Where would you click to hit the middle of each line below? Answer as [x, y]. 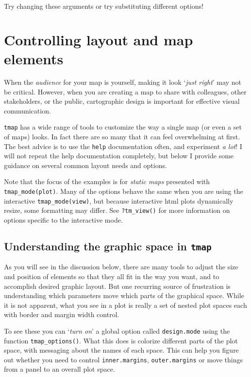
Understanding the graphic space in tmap [108, 246]
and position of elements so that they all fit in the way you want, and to [112, 276]
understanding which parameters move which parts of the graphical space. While [124, 295]
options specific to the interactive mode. [63, 219]
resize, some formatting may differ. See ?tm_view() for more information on [117, 210]
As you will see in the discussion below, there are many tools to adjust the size [121, 267]
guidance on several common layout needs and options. [85, 165]
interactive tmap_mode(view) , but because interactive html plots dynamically [119, 200]
